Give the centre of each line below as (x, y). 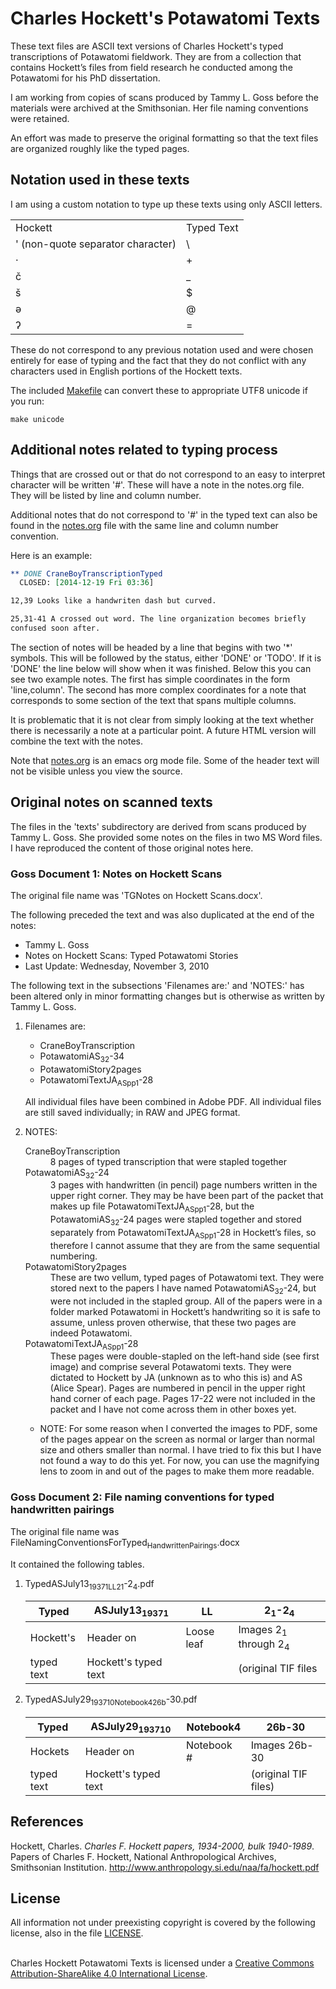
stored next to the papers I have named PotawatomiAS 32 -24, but (183, 1289)
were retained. (40, 118)
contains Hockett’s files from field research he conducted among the (151, 67)
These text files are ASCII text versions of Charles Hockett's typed (147, 46)
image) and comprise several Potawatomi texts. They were (170, 1367)
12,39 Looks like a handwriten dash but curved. (113, 601)
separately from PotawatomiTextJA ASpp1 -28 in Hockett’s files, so (183, 1234)
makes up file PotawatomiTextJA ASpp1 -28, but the (152, 1207)
